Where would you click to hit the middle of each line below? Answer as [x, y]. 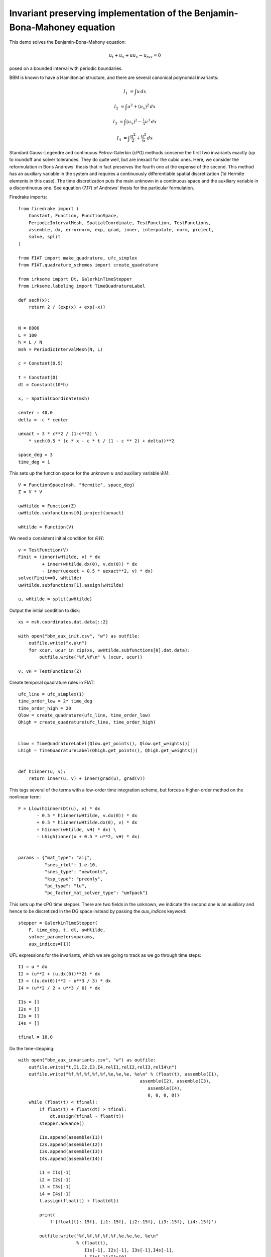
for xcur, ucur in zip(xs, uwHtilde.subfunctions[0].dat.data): [109, 650]
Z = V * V [30, 492]
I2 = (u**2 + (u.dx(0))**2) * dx [59, 974]
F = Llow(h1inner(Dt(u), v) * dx [59, 809]
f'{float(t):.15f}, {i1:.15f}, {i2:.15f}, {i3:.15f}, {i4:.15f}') [133, 1222]
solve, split [44, 237]
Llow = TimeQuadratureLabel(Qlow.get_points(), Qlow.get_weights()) [104, 743]
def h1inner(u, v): [42, 772]
